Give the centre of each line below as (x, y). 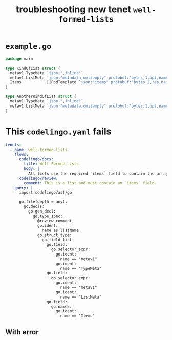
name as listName (60, 230)
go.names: (61, 306)
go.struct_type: (55, 235)
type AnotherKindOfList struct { (41, 97)
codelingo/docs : (36, 159)
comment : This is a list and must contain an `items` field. (90, 183)
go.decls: (34, 207)
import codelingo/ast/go (45, 193)
